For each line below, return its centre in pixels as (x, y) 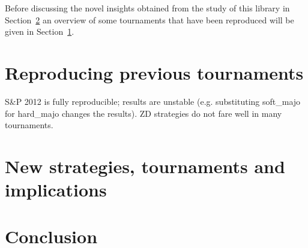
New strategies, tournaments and (145, 166)
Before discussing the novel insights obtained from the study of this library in (147, 8)
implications (56, 190)
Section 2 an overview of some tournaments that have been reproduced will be (149, 19)
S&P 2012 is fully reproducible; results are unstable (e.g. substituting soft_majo (153, 101)
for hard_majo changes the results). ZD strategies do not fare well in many (143, 113)
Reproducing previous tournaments (154, 72)
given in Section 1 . (40, 31)
